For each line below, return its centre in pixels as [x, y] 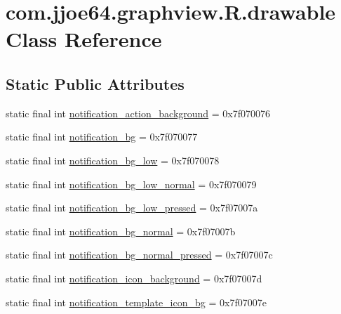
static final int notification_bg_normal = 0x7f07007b [121, 231]
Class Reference [84, 39]
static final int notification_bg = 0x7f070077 [102, 137]
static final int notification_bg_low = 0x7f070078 [113, 160]
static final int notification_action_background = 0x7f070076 [138, 113]
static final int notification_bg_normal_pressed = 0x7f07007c [139, 255]
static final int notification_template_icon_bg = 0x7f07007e [136, 302]
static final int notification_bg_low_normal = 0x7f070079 [131, 184]
